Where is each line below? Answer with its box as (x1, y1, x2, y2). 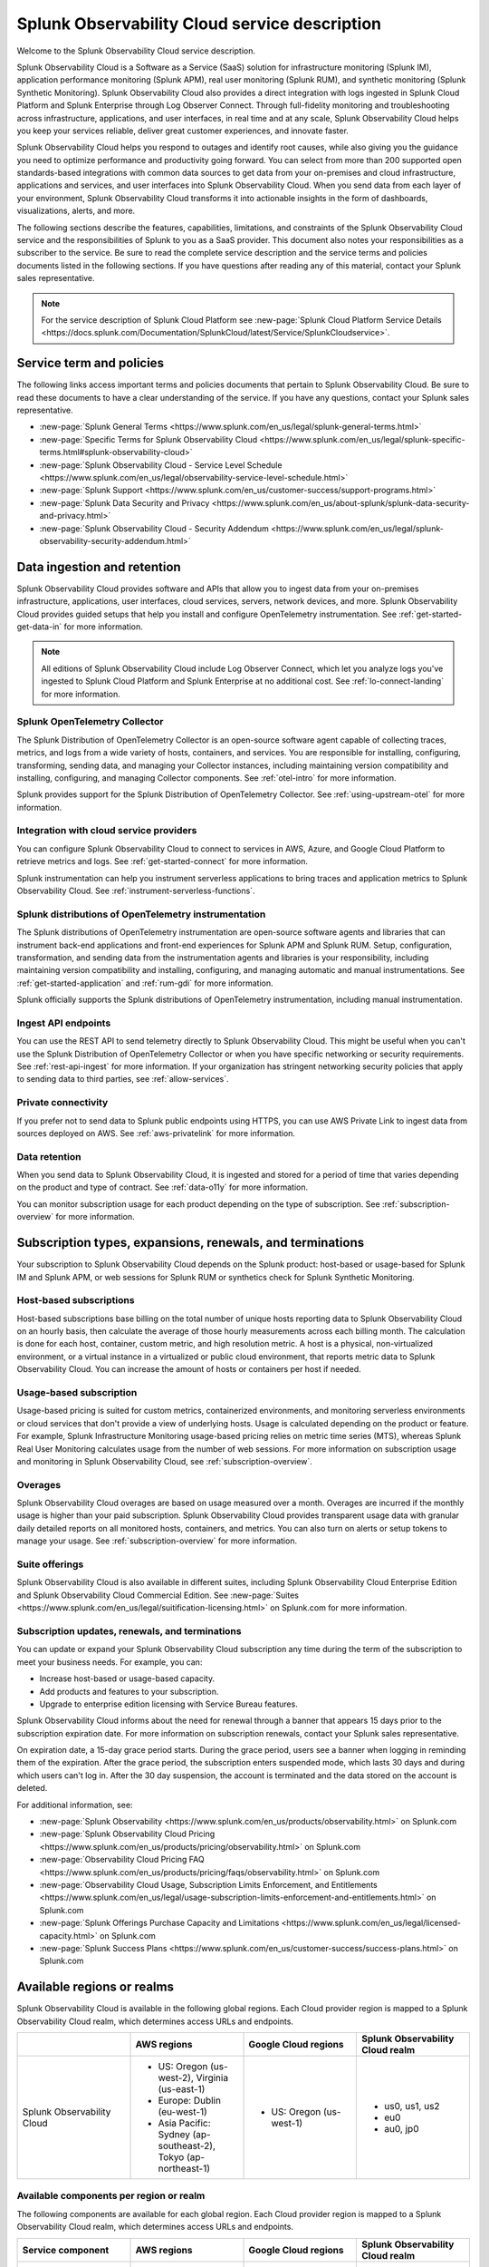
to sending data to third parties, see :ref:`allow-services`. (16, 1074, 230, 1085)
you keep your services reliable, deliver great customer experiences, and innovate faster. (16, 125, 349, 136)
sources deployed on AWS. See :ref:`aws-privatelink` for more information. (16, 1127, 296, 1138)
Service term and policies (16, 355, 165, 371)
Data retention (16, 1150, 81, 1163)
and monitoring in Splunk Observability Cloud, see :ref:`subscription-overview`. (16, 1455, 312, 1466)
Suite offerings (16, 1558, 84, 1571)
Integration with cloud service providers (16, 824, 197, 837)
